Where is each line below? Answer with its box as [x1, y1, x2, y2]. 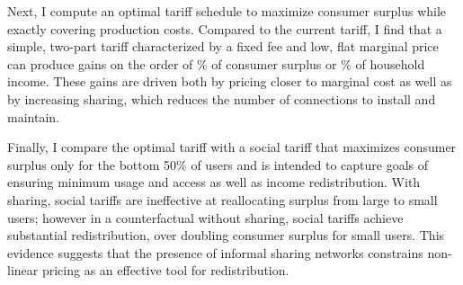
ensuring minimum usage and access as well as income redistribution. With [7, 173, 421, 191]
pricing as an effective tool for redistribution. [41, 261, 289, 280]
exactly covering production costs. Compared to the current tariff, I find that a [7, 19, 442, 38]
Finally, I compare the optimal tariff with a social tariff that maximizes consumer [7, 138, 457, 156]
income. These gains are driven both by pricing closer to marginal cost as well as [7, 72, 452, 91]
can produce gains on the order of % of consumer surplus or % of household [7, 54, 425, 73]
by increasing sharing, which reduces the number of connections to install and [7, 89, 436, 108]
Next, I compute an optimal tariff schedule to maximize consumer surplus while [7, 2, 447, 20]
